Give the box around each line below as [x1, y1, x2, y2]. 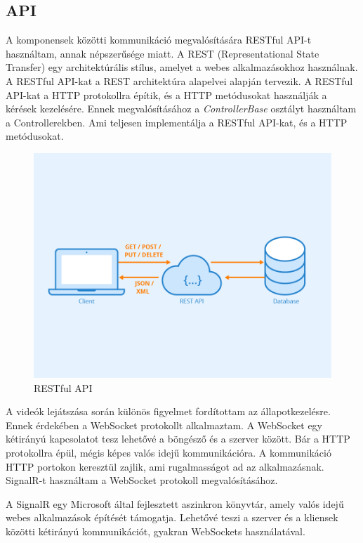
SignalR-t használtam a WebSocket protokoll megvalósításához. [6, 473, 278, 488]
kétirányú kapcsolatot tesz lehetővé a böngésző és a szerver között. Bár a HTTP [6, 431, 350, 446]
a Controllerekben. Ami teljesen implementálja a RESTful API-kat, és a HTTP [6, 115, 348, 129]
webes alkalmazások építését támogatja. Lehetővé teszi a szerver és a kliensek [6, 510, 338, 525]
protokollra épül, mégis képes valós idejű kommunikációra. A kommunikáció [6, 445, 331, 459]
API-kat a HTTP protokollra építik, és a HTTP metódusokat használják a [6, 87, 327, 102]
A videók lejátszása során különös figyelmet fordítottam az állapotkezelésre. [6, 404, 331, 419]
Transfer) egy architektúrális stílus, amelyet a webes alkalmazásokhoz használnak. [6, 60, 358, 74]
